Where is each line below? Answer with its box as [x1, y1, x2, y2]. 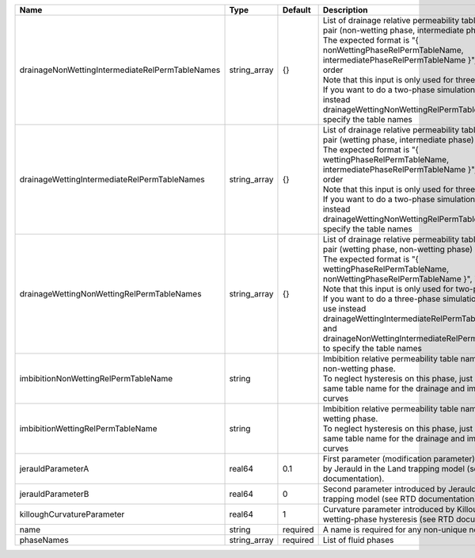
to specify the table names [322, 343, 423, 354]
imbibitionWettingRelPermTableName [19, 423, 158, 434]
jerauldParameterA [19, 464, 89, 474]
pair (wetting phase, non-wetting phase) [322, 244, 473, 254]
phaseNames [19, 535, 69, 545]
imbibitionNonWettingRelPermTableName [19, 373, 173, 384]
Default [282, 5, 311, 15]
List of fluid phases [322, 535, 394, 545]
